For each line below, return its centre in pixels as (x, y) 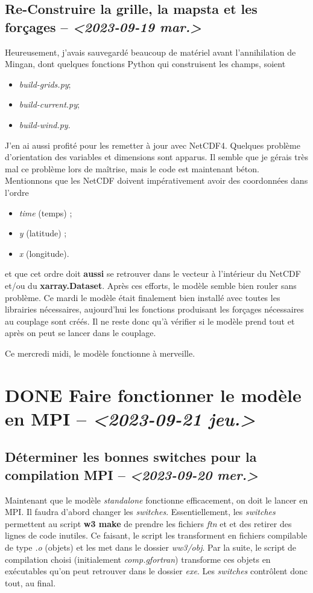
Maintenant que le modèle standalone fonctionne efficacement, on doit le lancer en (156, 500)
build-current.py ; (49, 104)
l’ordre (17, 192)
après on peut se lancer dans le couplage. (81, 333)
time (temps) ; (46, 212)
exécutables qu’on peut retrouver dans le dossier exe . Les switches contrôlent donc (156, 571)
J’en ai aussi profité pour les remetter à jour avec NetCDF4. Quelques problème (153, 145)
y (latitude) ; (43, 233)
